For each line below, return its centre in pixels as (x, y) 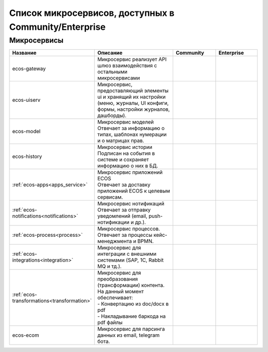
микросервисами (119, 78)
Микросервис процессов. (129, 229)
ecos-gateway (29, 69)
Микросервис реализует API (132, 60)
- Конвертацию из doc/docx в (133, 304)
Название (24, 53)
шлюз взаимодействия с (127, 66)
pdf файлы (110, 323)
